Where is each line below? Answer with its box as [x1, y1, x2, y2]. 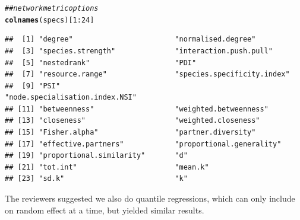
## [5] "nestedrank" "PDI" [5, 58, 197, 67]
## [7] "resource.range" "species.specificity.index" [5, 70, 290, 79]
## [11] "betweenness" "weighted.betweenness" [5, 104, 269, 113]
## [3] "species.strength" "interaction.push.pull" [5, 46, 273, 55]
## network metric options [5, 4, 99, 12]
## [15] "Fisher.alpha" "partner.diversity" [5, 128, 256, 137]
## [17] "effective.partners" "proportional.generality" [5, 139, 282, 148]
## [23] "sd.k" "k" [5, 174, 188, 183]
